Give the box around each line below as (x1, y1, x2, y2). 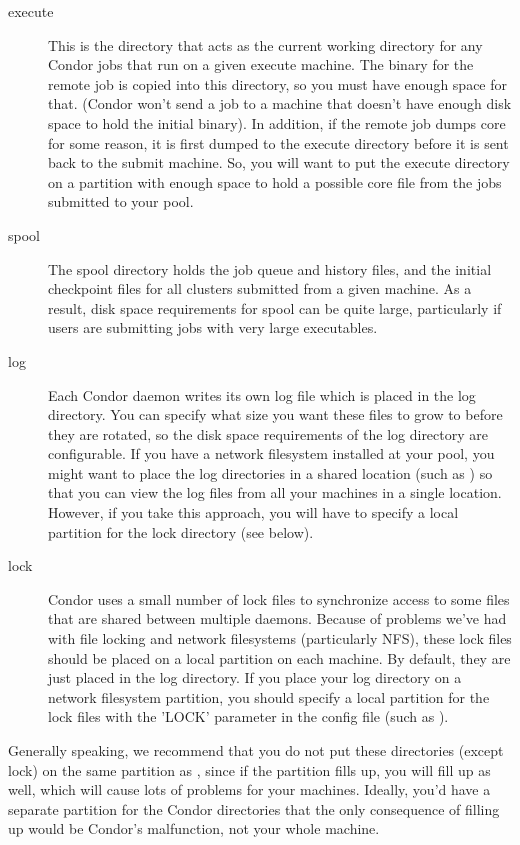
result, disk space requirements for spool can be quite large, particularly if (48, 297, 502, 318)
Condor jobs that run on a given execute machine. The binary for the (48, 54, 474, 75)
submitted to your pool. (48, 191, 194, 212)
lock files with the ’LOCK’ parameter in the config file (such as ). (48, 706, 449, 727)
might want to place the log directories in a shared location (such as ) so (48, 462, 493, 483)
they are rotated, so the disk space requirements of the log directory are (48, 423, 488, 444)
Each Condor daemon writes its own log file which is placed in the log (48, 384, 476, 405)
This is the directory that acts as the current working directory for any (48, 34, 483, 55)
